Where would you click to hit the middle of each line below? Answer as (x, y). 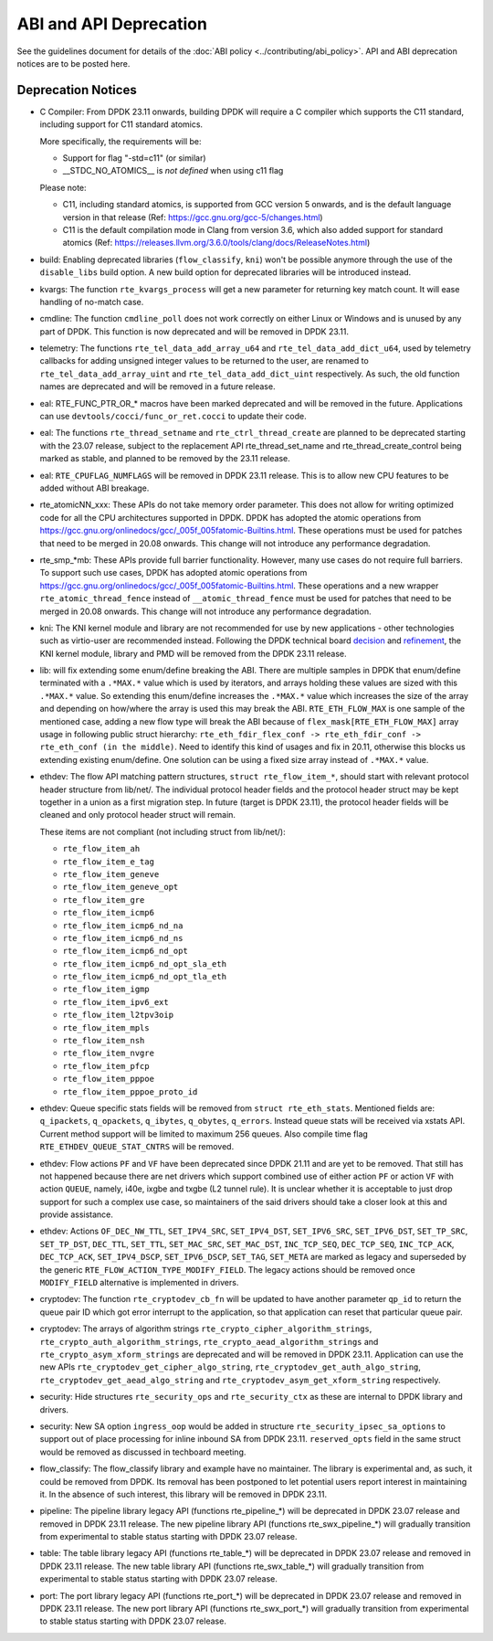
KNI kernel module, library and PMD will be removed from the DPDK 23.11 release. (193, 653)
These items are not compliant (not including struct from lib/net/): (163, 831)
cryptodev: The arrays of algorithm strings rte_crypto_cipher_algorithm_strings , (206, 1329)
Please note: (63, 187)
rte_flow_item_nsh (104, 1041)
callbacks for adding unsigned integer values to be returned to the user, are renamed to (204, 361)
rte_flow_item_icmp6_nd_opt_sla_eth (145, 963)
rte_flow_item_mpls (106, 1027)
